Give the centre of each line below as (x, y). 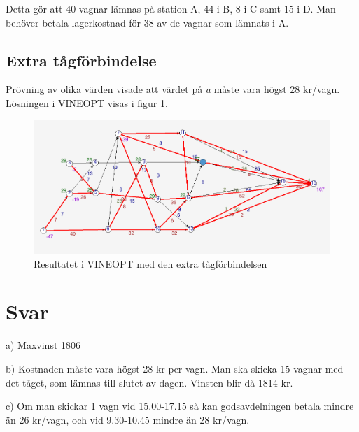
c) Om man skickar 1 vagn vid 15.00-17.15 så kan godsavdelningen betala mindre (180, 406)
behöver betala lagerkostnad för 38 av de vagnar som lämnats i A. (147, 22)
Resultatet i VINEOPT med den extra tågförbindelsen (150, 263)
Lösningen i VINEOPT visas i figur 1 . (87, 102)
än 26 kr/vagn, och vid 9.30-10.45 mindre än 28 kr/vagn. (128, 419)
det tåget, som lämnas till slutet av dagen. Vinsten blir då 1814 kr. (149, 382)
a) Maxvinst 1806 (43, 345)
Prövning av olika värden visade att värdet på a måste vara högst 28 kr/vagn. (173, 89)
